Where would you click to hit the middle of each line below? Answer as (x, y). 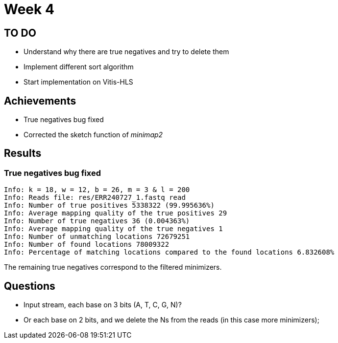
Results (23, 153)
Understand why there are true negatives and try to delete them (126, 52)
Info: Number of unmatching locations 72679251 (97, 237)
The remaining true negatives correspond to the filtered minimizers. (113, 267)
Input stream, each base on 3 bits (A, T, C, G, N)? (103, 305)
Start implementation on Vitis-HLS (78, 82)
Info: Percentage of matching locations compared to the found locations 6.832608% (169, 252)
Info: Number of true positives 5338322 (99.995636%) (109, 205)
